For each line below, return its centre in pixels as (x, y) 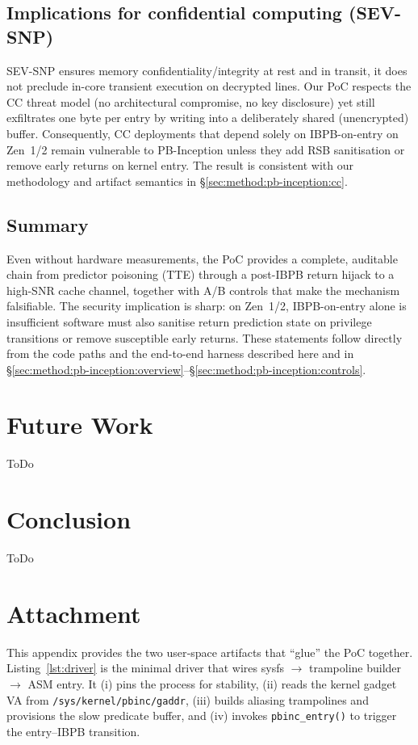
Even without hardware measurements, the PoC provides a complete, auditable (202, 258)
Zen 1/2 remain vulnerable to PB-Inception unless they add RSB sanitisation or (206, 149)
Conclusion (69, 519)
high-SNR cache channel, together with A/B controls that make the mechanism (203, 290)
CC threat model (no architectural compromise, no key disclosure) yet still (191, 101)
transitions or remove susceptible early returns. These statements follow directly (205, 337)
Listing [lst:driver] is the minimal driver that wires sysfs (145, 668)
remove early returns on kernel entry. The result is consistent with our (180, 165)
